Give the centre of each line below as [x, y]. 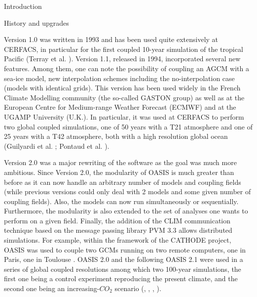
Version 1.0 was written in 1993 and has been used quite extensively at [111, 39]
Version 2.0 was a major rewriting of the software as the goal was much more [120, 162]
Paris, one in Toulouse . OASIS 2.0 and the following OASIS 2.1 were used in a [124, 259]
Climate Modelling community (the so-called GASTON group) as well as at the [124, 97]
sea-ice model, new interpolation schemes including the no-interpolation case [119, 78]
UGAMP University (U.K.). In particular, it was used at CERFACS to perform [124, 116]
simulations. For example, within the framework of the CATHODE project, [118, 240]
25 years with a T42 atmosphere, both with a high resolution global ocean [116, 136]
